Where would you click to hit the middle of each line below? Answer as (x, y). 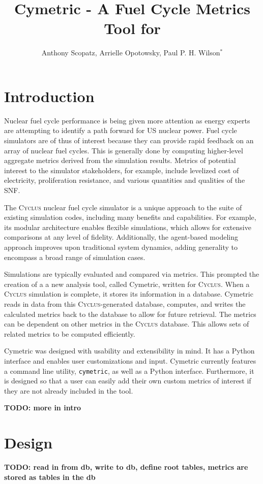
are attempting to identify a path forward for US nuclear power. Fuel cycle (121, 130)
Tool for (132, 28)
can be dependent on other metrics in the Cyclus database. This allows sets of (127, 324)
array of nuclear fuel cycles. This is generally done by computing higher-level (124, 150)
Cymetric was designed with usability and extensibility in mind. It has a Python (129, 351)
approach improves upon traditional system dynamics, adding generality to (121, 247)
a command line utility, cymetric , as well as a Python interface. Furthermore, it (129, 370)
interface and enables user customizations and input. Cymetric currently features (130, 360)
